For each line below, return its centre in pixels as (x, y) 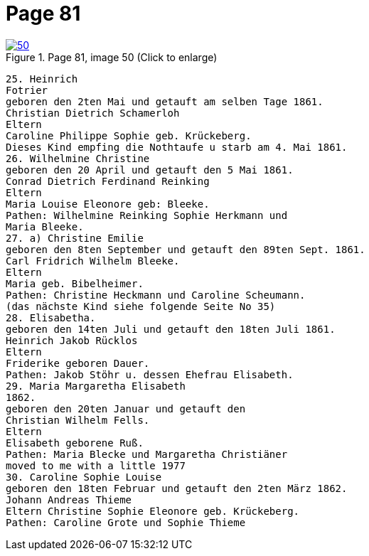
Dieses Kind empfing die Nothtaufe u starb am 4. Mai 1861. (177, 147)
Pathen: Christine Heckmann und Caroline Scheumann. (156, 295)
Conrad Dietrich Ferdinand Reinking (108, 181)
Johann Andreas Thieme (69, 499)
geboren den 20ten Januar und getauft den (126, 408)
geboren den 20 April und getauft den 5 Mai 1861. (150, 170)
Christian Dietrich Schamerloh (93, 113)
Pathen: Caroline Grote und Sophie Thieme (126, 522)
